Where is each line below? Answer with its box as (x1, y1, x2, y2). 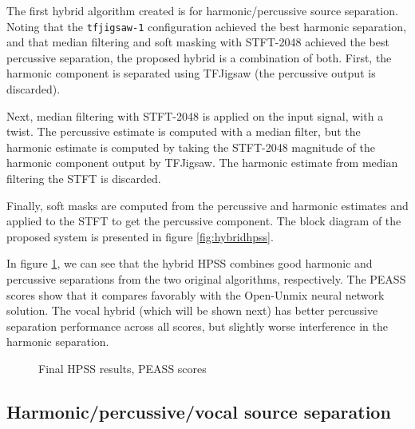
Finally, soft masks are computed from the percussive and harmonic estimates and (6, 197, 409, 213)
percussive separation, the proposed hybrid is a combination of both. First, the (6, 49, 392, 66)
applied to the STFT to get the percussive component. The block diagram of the (6, 213, 401, 229)
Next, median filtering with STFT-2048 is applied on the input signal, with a (6, 107, 384, 124)
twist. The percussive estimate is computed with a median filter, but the (6, 123, 361, 140)
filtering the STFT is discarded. (6, 170, 161, 186)
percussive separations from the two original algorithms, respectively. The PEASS (6, 270, 406, 287)
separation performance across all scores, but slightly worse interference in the (6, 317, 388, 334)
